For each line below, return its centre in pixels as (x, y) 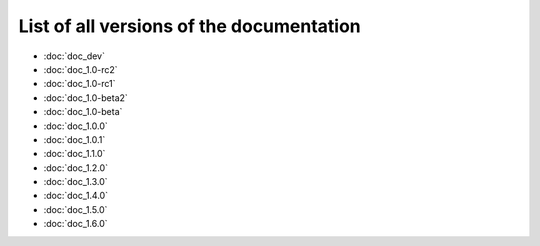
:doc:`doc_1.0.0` (76, 126)
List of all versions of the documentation (190, 26)
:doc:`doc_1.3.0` (76, 182)
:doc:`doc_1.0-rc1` (79, 84)
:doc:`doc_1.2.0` (76, 167)
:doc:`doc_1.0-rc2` (81, 69)
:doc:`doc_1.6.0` (75, 224)
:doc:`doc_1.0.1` (74, 139)
